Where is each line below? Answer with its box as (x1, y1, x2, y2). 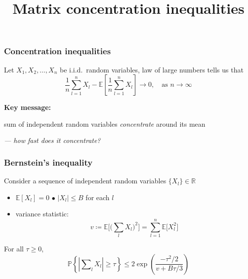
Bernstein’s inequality (4, 156, 93, 168)
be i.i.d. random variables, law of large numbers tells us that (59, 64, 244, 74)
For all (4, 244, 24, 254)
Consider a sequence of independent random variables (4, 175, 166, 186)
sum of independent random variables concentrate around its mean (4, 118, 206, 129)
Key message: (4, 102, 51, 112)
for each (85, 192, 110, 202)
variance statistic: (15, 209, 69, 219)
